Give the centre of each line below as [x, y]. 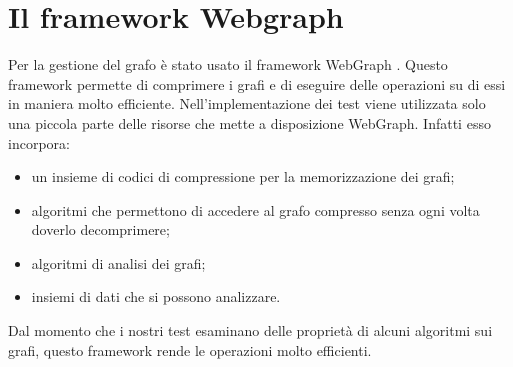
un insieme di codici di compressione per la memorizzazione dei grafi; [243, 176]
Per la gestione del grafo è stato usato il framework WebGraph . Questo [228, 64]
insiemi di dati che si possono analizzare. [156, 296]
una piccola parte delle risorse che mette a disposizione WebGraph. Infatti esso [249, 122]
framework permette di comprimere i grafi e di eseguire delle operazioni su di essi [257, 83]
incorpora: [39, 142]
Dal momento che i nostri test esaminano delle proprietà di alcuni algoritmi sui [250, 330]
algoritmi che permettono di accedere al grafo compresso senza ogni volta [255, 209]
